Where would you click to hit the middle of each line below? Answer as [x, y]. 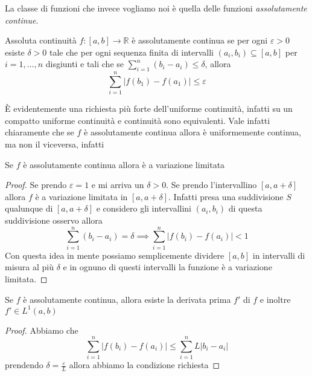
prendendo [24, 365]
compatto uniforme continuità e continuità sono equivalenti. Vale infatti [138, 120]
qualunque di [29, 208]
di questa [245, 208]
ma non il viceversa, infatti [55, 144]
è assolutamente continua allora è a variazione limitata [124, 164]
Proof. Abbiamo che [42, 330]
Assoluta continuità [41, 40]
